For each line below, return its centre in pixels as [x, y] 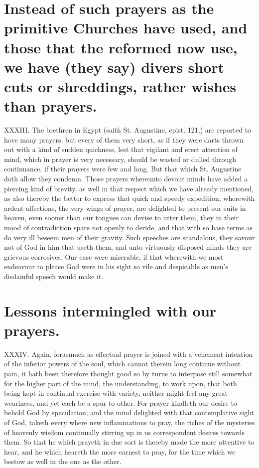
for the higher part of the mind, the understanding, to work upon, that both [121, 383]
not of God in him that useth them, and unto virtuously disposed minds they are [128, 247]
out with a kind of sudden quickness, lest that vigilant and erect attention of [121, 149]
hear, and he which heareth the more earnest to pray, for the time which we [120, 451]
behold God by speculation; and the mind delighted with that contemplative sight [129, 412]
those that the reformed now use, [121, 47]
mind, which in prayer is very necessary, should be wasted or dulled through [120, 159]
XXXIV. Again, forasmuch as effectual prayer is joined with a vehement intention [129, 354]
